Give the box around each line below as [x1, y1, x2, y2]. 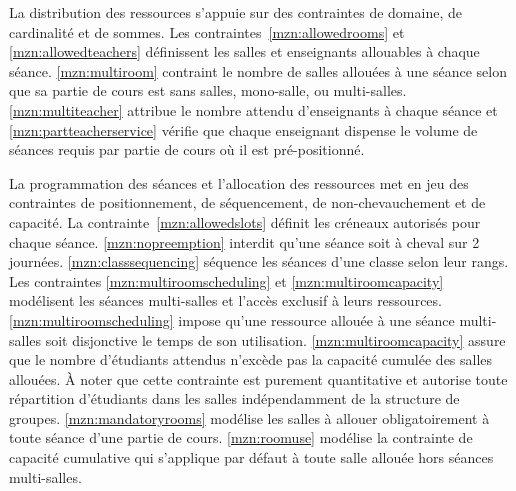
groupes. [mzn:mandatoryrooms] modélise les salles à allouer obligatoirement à [9, 407, 490, 428]
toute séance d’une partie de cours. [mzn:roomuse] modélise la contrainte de [9, 427, 473, 448]
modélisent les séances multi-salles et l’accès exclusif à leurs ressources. [9, 290, 442, 311]
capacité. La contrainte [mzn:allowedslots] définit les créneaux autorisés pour [9, 211, 481, 232]
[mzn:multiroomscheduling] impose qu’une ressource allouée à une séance [9, 309, 455, 330]
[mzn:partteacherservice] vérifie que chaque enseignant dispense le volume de [9, 119, 478, 140]
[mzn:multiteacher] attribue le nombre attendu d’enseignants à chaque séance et [9, 99, 498, 120]
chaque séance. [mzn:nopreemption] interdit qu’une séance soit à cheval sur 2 [9, 231, 480, 252]
